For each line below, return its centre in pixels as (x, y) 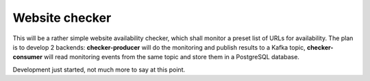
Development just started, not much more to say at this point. (99, 69)
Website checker (62, 18)
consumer (27, 57)
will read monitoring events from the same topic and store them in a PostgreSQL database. (171, 57)
